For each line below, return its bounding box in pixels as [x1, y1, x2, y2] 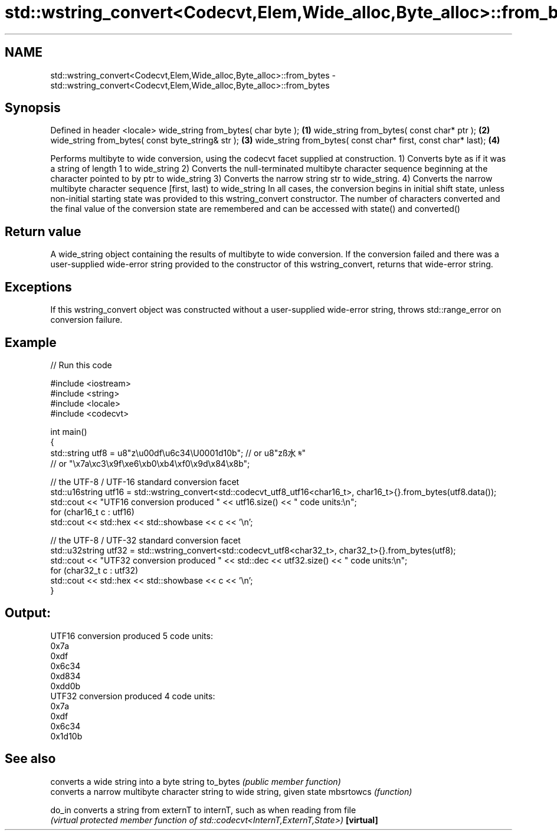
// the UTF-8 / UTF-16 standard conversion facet [50, 476, 240, 487]
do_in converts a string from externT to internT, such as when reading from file [50, 804, 356, 815]
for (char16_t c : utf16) [50, 506, 135, 517]
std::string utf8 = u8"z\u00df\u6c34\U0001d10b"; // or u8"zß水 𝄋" [50, 447, 306, 458]
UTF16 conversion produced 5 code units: [50, 630, 213, 641]
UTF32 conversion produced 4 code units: [50, 690, 215, 701]
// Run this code [50, 359, 112, 370]
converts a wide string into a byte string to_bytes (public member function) [50, 776, 341, 787]
